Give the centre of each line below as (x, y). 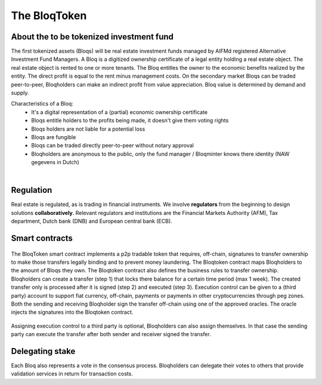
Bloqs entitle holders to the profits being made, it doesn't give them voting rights (130, 121)
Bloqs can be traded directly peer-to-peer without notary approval (112, 146)
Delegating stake (43, 351)
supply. (20, 93)
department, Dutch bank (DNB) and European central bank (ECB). (92, 221)
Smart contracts (42, 238)
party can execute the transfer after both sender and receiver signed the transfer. (111, 334)
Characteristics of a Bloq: (42, 104)
